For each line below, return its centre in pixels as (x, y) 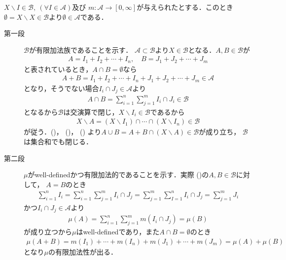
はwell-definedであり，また (118, 231)
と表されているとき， (58, 69)
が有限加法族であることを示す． (81, 49)
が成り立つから (48, 231)
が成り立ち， (220, 132)
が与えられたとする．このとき (185, 7)
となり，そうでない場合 (61, 88)
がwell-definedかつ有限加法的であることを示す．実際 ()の (118, 175)
